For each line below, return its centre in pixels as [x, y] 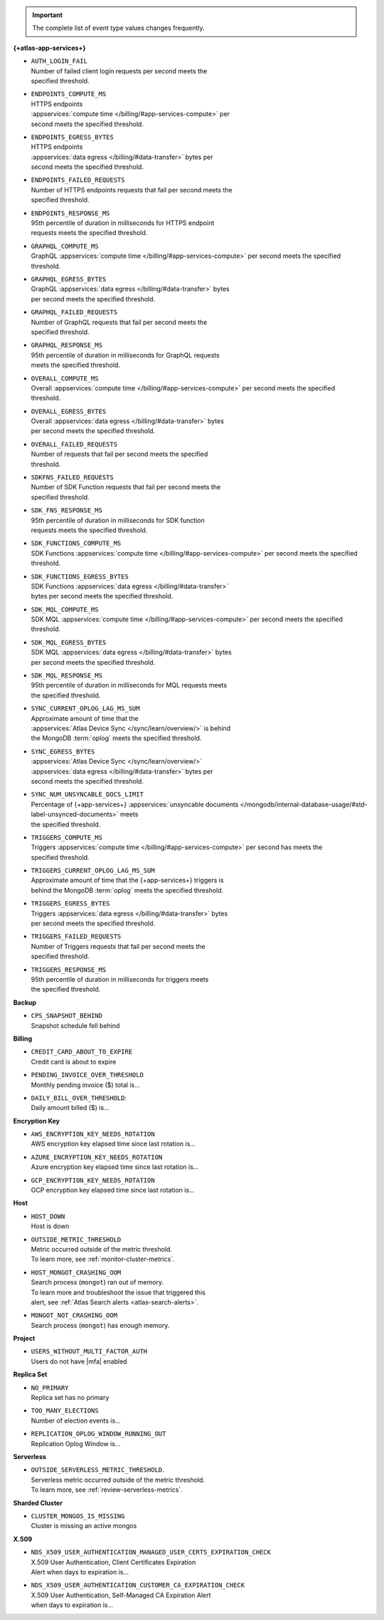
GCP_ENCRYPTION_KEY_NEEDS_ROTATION [93, 1180]
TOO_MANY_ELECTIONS [65, 1411]
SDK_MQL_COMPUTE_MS [65, 609]
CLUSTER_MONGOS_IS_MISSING [78, 1516]
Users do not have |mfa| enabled [79, 1361]
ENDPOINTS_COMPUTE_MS [69, 94]
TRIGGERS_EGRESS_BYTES [70, 904]
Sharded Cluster [38, 1502]
